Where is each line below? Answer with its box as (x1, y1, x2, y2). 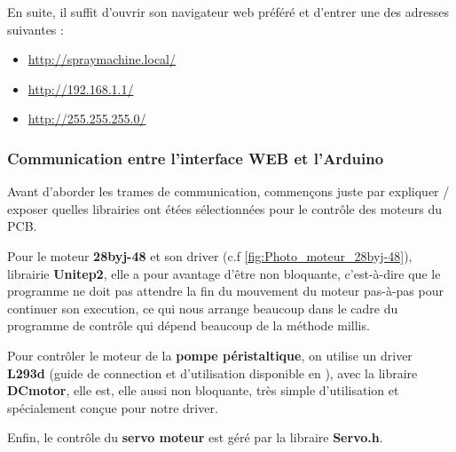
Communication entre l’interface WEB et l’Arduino (7, 147, 384, 169)
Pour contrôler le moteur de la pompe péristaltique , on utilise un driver (7, 345, 413, 364)
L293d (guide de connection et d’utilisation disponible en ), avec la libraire (7, 363, 418, 382)
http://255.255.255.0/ (28, 109, 146, 128)
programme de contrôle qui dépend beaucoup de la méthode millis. (7, 316, 370, 335)
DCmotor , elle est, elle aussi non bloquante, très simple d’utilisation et (7, 381, 399, 400)
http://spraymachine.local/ (28, 50, 176, 68)
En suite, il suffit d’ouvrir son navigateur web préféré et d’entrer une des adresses (7, 3, 450, 20)
